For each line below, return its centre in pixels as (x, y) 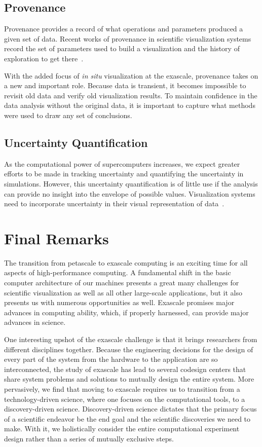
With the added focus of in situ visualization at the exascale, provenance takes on (131, 75)
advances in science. (35, 322)
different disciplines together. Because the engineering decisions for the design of (129, 349)
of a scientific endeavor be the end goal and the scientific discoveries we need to (127, 418)
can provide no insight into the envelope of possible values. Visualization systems (130, 193)
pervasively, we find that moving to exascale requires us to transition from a (122, 388)
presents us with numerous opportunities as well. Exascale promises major (119, 302)
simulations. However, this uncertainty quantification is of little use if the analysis (131, 183)
